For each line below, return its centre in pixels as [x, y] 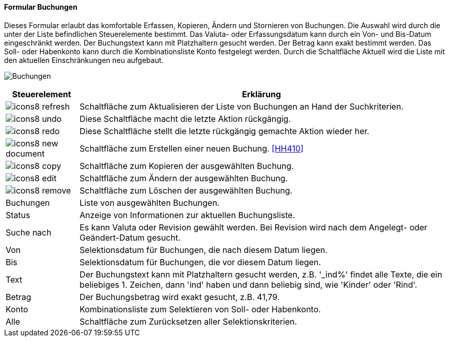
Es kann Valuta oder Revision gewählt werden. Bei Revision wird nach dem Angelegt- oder [253, 227]
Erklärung [262, 94]
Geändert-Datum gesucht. [130, 237]
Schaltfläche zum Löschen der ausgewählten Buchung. [186, 190]
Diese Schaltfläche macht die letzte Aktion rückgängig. [185, 119]
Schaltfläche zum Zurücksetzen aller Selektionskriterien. [188, 321]
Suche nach [29, 232]
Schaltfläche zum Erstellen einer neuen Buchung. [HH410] [192, 148]
